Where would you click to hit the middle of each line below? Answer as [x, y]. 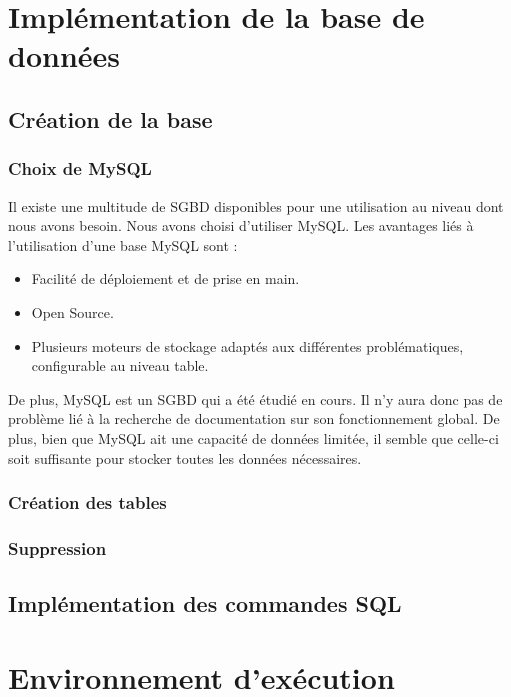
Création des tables [87, 502]
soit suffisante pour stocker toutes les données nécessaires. [185, 457]
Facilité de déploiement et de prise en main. [165, 278]
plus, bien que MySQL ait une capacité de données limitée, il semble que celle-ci [253, 437]
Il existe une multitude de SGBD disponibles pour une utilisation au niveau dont [256, 205]
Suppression [57, 547]
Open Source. [72, 311]
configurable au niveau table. [120, 365]
